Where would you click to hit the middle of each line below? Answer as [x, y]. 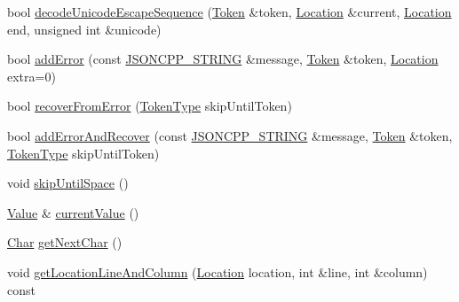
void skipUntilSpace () [68, 183]
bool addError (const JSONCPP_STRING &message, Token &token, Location [223, 59]
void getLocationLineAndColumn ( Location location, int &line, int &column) [218, 271]
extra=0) [32, 76]
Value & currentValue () [73, 212]
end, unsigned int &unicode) [84, 29]
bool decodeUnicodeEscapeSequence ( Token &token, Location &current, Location [229, 12]
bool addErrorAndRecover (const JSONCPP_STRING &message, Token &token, [230, 135]
